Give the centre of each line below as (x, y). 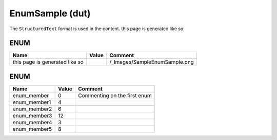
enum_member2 (32, 109)
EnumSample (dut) (50, 13)
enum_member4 (32, 122)
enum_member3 (32, 115)
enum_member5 (32, 129)
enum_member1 (32, 102)
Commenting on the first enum (115, 96)
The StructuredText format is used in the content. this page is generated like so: (97, 29)
